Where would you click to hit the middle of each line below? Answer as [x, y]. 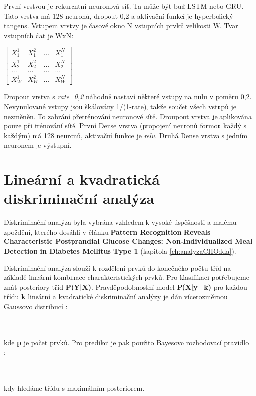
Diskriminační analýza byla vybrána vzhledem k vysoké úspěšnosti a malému [120, 222]
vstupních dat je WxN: [39, 35]
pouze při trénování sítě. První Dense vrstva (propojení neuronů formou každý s [125, 126]
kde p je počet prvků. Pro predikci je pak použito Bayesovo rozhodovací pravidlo [127, 342]
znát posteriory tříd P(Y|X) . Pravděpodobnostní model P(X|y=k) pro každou [126, 287]
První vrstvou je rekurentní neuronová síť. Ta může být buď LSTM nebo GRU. [124, 6]
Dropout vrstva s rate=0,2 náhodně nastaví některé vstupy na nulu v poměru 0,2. [128, 97]
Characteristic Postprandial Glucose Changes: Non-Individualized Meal [128, 241]
